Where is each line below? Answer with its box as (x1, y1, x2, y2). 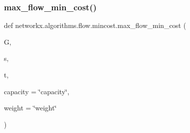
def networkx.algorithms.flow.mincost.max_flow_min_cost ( (4, 20, 186, 30)
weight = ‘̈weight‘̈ (4, 103, 57, 113)
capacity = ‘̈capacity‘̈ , (4, 86, 70, 96)
